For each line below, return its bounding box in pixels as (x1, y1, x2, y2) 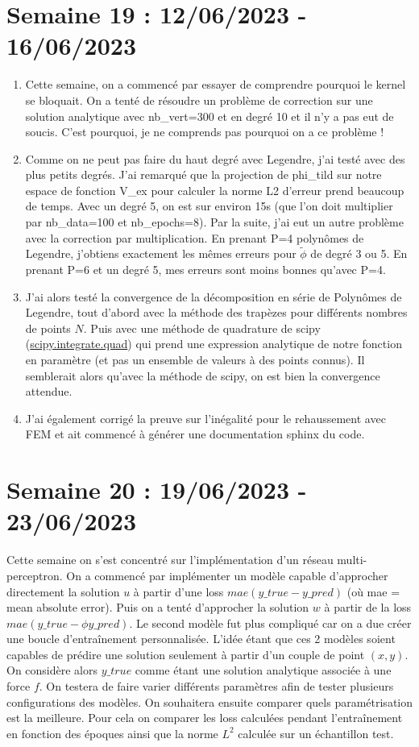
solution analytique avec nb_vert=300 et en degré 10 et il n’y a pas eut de (25, 107, 394, 124)
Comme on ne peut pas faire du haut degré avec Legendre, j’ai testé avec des (25, 150, 405, 167)
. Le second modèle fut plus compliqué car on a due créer (129, 614, 412, 631)
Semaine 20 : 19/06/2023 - (6, 473, 307, 506)
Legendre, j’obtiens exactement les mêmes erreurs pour (25, 245, 297, 262)
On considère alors (6, 662, 98, 679)
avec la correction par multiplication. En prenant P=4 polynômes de (25, 229, 364, 246)
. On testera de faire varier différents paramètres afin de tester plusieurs (39, 678, 394, 695)
